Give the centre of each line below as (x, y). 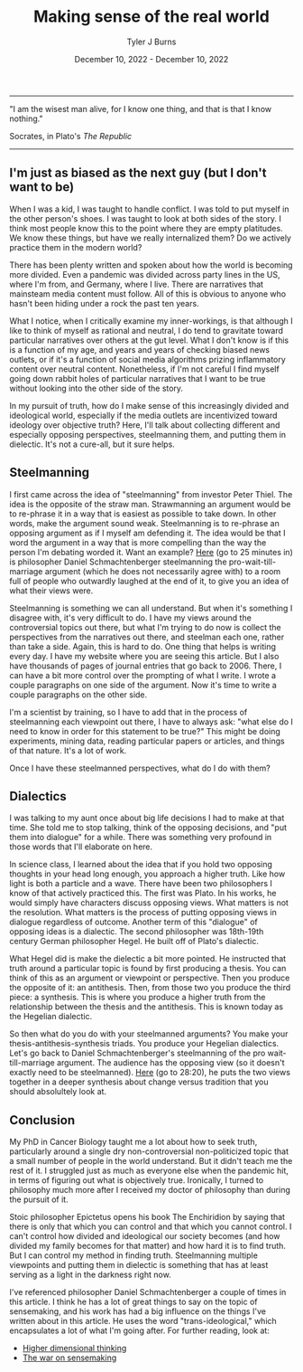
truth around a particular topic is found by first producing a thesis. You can (148, 969)
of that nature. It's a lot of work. (68, 750)
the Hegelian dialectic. (51, 1017)
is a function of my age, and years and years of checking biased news (140, 349)
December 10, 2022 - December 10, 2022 (151, 59)
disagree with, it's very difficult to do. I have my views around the (131, 618)
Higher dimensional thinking (74, 1348)
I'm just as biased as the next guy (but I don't (138, 173)
